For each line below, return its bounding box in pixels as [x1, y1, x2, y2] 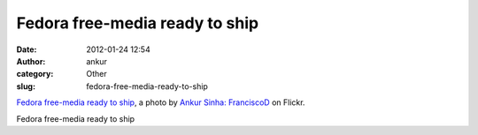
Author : [16, 56, 46, 66]
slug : [16, 80, 35, 92]
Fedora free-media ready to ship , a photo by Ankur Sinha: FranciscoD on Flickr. [16, 97, 305, 108]
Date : [16, 44, 37, 55]
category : [16, 69, 54, 79]
